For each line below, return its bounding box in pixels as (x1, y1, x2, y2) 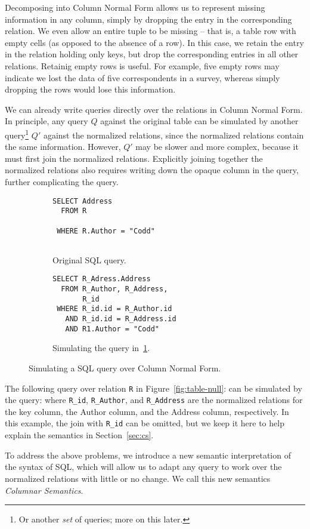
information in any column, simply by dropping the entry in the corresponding (5, 13, 292, 25)
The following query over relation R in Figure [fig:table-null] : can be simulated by (5, 382, 302, 394)
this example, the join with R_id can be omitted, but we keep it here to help (5, 417, 284, 429)
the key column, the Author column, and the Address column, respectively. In (5, 405, 289, 417)
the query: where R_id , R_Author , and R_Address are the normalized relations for (5, 393, 303, 406)
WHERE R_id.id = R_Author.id (57, 305, 172, 313)
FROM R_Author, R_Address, (61, 285, 168, 294)
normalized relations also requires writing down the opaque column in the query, (5, 164, 299, 176)
